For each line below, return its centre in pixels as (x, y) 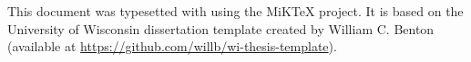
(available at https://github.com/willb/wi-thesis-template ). (172, 46)
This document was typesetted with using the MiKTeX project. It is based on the (235, 11)
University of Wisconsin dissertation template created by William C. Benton (221, 28)
